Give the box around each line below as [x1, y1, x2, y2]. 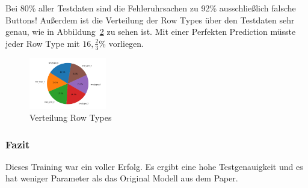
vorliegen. [108, 37, 144, 49]
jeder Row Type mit [5, 37, 80, 49]
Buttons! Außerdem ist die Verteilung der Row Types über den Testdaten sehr [5, 13, 295, 26]
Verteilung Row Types [29, 111, 112, 123]
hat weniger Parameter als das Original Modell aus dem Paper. [5, 172, 238, 184]
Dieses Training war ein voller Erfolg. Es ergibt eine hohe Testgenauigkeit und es [5, 160, 303, 172]
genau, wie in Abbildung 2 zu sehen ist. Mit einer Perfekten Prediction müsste [5, 25, 296, 38]
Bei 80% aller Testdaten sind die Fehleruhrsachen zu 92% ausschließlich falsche [5, 2, 296, 14]
